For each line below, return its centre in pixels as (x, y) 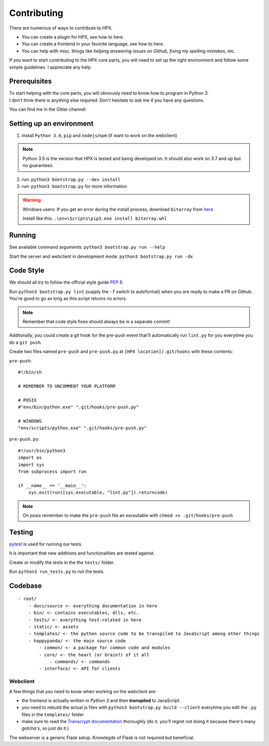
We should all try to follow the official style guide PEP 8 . (67, 282)
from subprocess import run (52, 472)
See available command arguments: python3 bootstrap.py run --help (87, 247)
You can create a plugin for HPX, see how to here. (73, 37)
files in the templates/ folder (53, 714)
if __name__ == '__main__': (52, 485)
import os (30, 458)
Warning (32, 200)
